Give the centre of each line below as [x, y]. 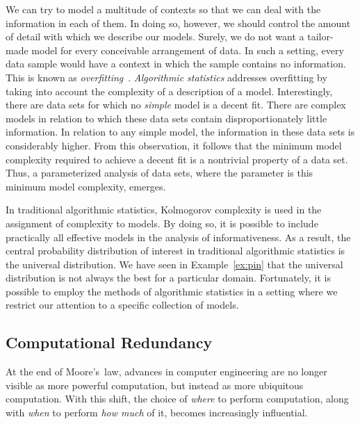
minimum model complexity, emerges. [86, 186]
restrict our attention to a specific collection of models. [122, 305]
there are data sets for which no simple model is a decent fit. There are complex [176, 105]
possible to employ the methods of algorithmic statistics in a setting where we [172, 291]
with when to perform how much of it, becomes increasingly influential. [157, 413]
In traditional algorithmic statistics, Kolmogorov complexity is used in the [164, 210]
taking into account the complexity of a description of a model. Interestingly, [169, 91]
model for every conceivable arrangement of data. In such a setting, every [188, 50]
